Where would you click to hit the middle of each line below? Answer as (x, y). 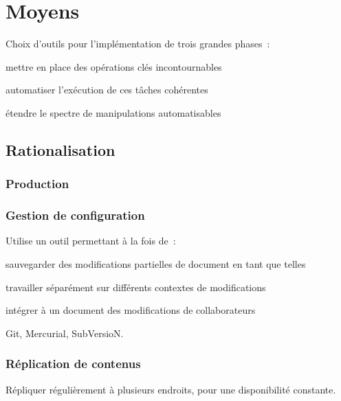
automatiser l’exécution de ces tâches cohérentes (107, 90)
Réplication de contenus (73, 364)
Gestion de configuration (75, 215)
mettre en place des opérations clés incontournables (114, 66)
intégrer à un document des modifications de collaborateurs (131, 310)
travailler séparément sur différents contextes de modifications (136, 287)
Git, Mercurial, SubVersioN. (65, 333)
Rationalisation (60, 149)
